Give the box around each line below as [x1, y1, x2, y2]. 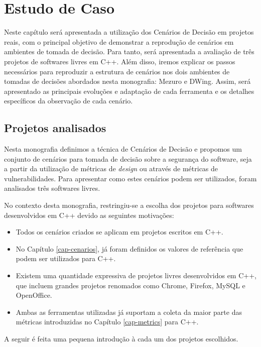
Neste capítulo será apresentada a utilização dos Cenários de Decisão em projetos [4, 27, 254, 37]
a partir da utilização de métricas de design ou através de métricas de [4, 163, 218, 174]
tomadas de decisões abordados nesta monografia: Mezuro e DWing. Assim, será [4, 76, 251, 86]
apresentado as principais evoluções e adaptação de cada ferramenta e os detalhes [4, 85, 254, 96]
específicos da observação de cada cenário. [4, 95, 133, 106]
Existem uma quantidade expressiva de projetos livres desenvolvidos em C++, [16, 270, 256, 281]
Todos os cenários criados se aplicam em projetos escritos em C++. [16, 226, 223, 237]
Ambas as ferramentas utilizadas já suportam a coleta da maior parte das [16, 306, 242, 317]
